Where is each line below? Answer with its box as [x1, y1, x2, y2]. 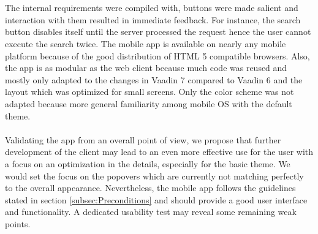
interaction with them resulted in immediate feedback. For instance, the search [5, 13, 301, 26]
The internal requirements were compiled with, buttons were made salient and [5, 1, 298, 14]
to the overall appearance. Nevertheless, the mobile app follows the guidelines [5, 181, 296, 194]
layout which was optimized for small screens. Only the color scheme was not [5, 85, 294, 98]
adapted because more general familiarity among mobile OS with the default [5, 97, 292, 110]
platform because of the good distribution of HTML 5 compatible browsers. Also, [5, 49, 310, 62]
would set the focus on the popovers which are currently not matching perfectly [5, 169, 304, 182]
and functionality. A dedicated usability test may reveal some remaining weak [5, 205, 297, 218]
